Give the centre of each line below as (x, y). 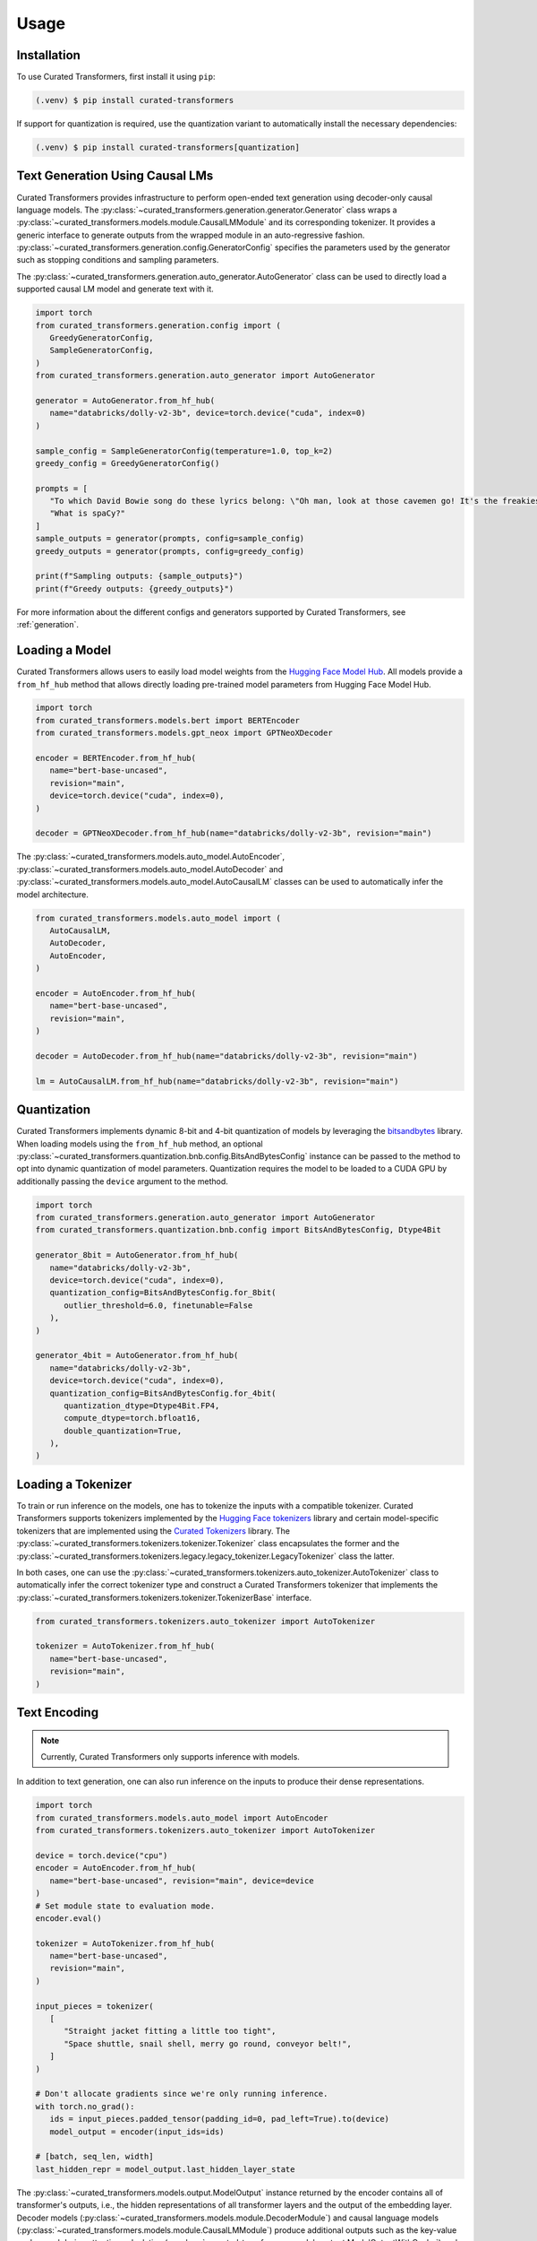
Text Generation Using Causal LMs (115, 176)
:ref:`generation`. (48, 625)
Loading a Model (64, 650)
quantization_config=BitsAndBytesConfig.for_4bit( (163, 1393)
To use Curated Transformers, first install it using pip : (116, 77)
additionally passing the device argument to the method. (122, 1181)
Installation (48, 55)
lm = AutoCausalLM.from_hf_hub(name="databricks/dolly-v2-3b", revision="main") (217, 1081)
